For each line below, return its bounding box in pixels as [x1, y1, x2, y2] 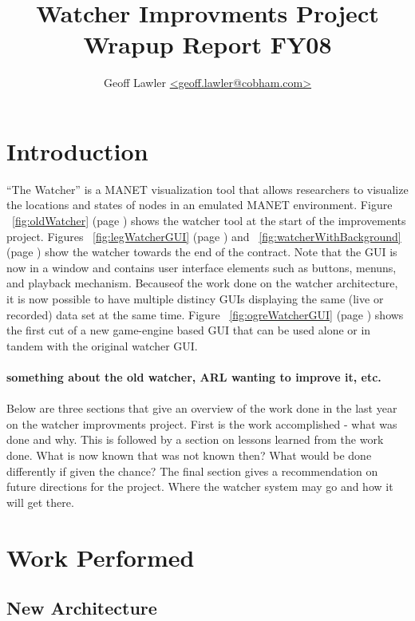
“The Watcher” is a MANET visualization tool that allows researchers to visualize [6, 180, 409, 197]
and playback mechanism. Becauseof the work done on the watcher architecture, [6, 275, 398, 291]
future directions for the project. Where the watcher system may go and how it [6, 478, 393, 495]
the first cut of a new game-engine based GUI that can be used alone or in [6, 322, 371, 338]
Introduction [6, 134, 148, 167]
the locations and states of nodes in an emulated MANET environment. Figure [6, 196, 393, 213]
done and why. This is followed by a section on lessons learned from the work [6, 431, 384, 448]
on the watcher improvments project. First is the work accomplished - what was [6, 415, 397, 432]
